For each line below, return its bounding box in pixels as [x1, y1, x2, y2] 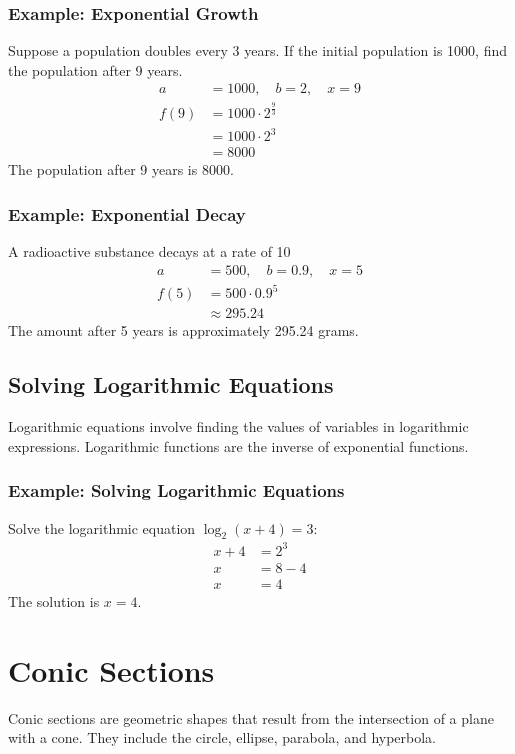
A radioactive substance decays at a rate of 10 [8, 241, 291, 262]
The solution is [8, 590, 100, 611]
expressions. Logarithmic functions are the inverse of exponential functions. [8, 435, 469, 456]
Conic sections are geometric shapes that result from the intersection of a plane [8, 707, 494, 728]
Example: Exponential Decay [8, 201, 246, 226]
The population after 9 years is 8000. [8, 159, 234, 180]
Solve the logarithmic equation [8, 517, 196, 538]
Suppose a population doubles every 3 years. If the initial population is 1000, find [8, 40, 508, 61]
